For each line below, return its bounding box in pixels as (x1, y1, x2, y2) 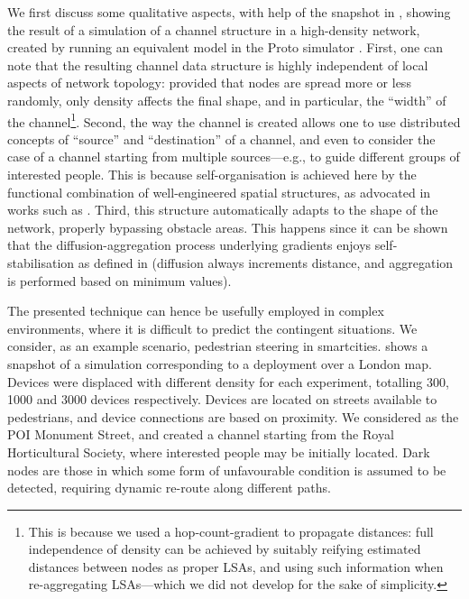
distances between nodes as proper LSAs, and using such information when (28, 557, 444, 576)
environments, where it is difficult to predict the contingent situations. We (7, 318, 418, 337)
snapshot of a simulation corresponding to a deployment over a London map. (7, 354, 432, 373)
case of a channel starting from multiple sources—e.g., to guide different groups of (7, 147, 460, 166)
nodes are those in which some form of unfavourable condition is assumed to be (7, 460, 446, 479)
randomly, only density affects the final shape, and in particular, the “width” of (7, 90, 446, 109)
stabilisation (7, 253, 75, 272)
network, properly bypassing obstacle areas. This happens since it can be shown (7, 217, 448, 236)
